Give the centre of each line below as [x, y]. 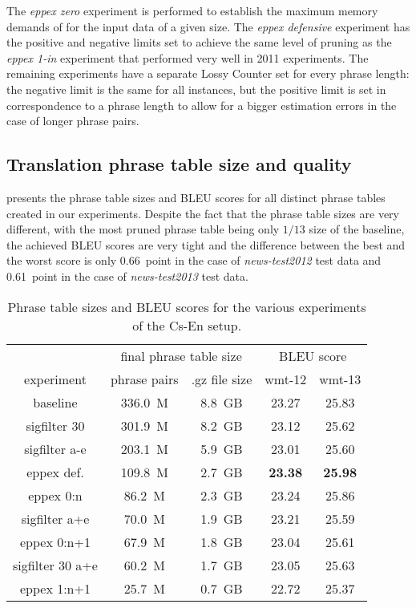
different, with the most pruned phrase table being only [143, 229]
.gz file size [222, 379]
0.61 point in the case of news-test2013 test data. [127, 276]
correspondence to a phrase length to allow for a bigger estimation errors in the [202, 105]
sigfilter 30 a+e [55, 565]
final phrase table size [181, 355]
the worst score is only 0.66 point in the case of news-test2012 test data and [194, 260]
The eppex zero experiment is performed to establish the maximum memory [192, 10]
